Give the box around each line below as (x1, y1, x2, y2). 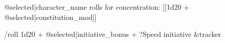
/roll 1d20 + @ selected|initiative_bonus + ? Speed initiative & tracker (4, 29, 221, 39)
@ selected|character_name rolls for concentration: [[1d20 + (4, 2, 190, 12)
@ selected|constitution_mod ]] (4, 11, 97, 22)
